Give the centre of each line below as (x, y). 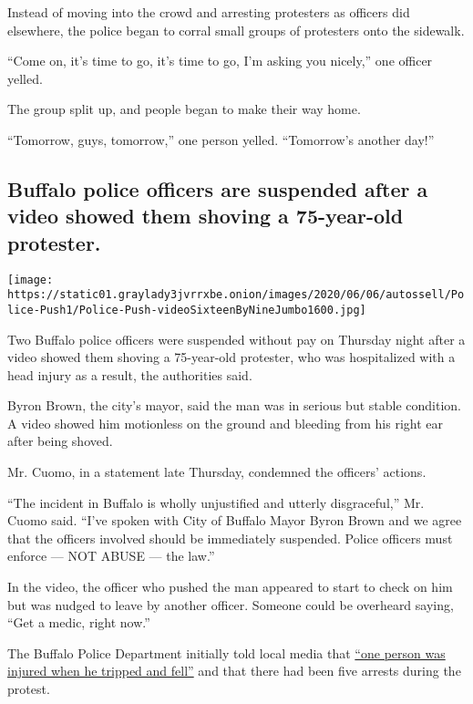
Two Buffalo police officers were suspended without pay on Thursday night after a (236, 339)
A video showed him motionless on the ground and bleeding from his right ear (226, 423)
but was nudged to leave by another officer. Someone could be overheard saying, (231, 604)
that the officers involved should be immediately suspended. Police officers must (230, 538)
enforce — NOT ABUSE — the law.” (111, 556)
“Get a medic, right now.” (79, 622)
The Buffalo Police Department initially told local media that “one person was (226, 652)
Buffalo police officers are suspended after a (218, 188)
